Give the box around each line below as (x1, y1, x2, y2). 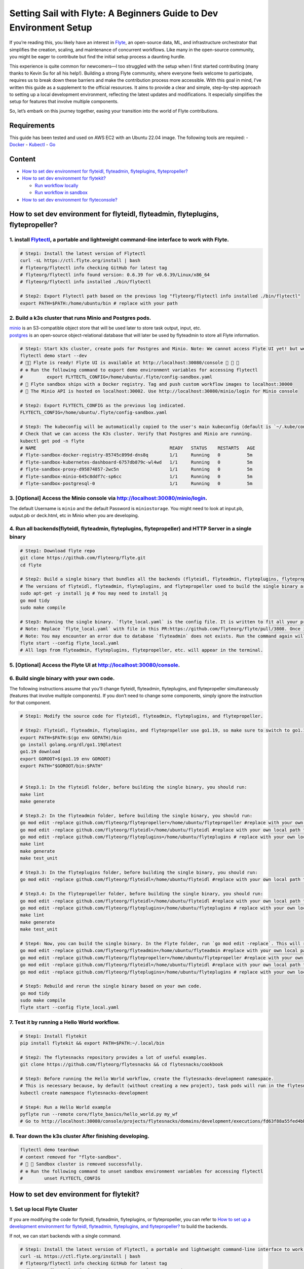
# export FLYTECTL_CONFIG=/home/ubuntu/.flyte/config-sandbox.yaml (20, 374, 213, 380)
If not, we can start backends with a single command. (9, 1232, 122, 1239)
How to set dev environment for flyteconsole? (22, 196, 118, 203)
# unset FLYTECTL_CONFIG (20, 1175, 101, 1181)
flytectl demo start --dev (20, 353, 87, 359)
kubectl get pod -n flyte (20, 438, 85, 444)
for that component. (9, 699, 51, 706)
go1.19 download (20, 749, 61, 755)
